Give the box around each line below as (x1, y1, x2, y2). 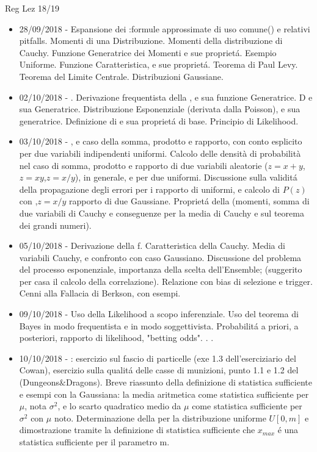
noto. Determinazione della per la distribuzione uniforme (54, 411, 266, 424)
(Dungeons (19, 376, 60, 389)
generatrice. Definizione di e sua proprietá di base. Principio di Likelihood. (19, 114, 299, 127)
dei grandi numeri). (19, 218, 92, 231)
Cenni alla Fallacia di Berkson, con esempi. (19, 287, 181, 300)
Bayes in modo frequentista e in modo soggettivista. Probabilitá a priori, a (19, 319, 299, 332)
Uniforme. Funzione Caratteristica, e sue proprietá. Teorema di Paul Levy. (19, 58, 298, 71)
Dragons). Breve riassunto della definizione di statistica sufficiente (65, 376, 312, 389)
